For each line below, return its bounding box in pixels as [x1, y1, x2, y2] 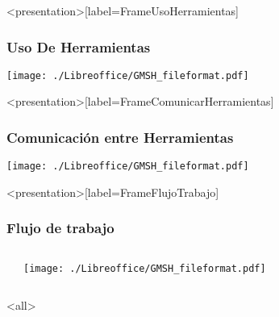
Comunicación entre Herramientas [6, 127, 234, 147]
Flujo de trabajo [6, 218, 115, 238]
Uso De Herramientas [6, 36, 151, 56]
